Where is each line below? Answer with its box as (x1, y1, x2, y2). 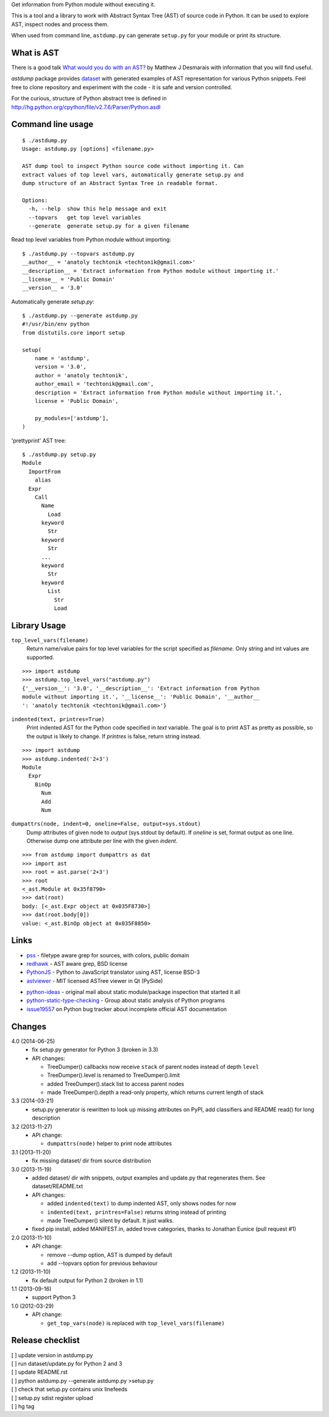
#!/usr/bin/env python (22, 321, 90, 328)
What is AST (11, 48, 60, 58)
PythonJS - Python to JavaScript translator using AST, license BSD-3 (26, 968, 200, 976)
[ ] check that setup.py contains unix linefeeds (11, 1386, 128, 1393)
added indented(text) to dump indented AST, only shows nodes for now (47, 1200, 237, 1207)
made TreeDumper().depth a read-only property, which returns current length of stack (47, 1089, 264, 1096)
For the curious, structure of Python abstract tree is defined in (11, 95, 167, 102)
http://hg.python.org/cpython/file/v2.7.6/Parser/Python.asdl (11, 103, 161, 111)
